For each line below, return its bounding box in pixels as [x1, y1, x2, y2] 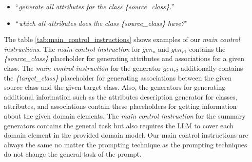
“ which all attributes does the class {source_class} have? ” [15, 18, 188, 28]
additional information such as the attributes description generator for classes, [4, 91, 237, 101]
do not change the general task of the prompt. [4, 149, 142, 159]
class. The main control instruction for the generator [4, 62, 161, 73]
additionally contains [180, 62, 243, 73]
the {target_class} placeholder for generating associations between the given [4, 72, 232, 82]
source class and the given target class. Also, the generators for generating [4, 82, 226, 92]
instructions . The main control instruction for [4, 43, 140, 54]
